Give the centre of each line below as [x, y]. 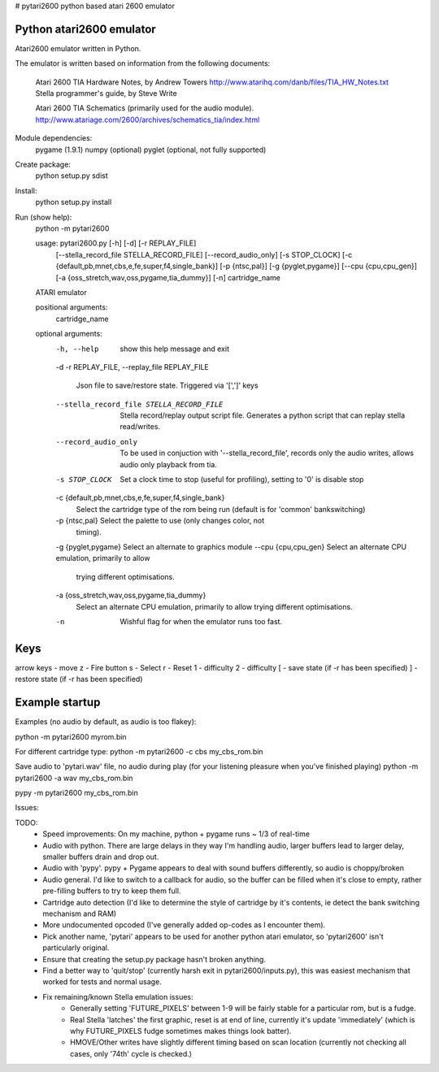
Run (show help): [43, 217]
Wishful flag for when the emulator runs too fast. [201, 621]
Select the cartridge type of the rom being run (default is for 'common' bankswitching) [221, 509]
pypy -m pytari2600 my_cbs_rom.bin [76, 793]
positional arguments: [72, 307]
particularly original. [76, 948]
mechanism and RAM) [80, 914]
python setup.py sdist [72, 176]
